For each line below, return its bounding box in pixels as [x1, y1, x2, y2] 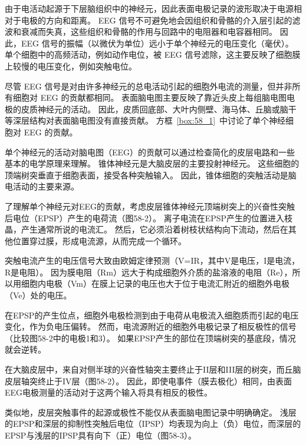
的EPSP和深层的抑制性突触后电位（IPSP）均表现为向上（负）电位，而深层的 [5, 417, 301, 430]
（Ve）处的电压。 [5, 289, 72, 301]
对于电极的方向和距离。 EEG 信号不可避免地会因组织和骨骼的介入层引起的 [5, 14, 292, 26]
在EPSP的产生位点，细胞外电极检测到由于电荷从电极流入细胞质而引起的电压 [5, 308, 299, 321]
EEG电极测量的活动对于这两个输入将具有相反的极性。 [5, 386, 213, 398]
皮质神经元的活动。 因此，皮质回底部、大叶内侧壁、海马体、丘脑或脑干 [21, 102, 297, 115]
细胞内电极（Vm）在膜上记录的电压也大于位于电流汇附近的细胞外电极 [21, 277, 289, 290]
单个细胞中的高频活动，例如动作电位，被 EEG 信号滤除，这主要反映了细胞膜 [5, 48, 301, 61]
